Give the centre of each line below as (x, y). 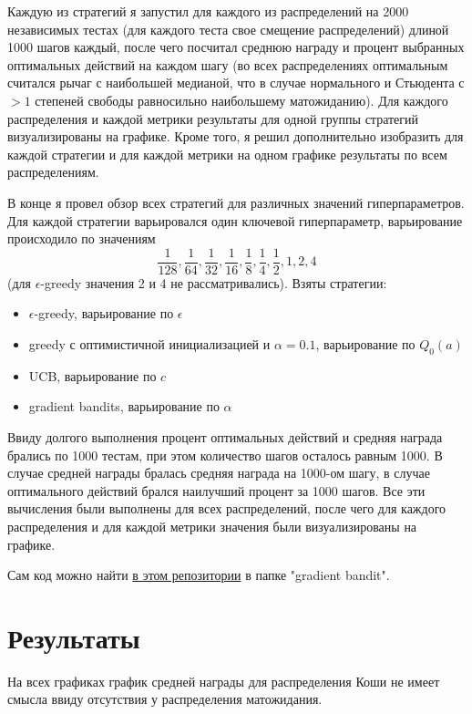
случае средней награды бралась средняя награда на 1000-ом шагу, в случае (219, 473)
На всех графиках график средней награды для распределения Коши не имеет (224, 681)
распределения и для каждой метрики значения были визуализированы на (212, 526)
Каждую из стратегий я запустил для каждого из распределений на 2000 (208, 11)
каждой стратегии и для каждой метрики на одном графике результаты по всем (227, 154)
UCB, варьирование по (92, 375)
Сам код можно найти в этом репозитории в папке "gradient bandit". (199, 575)
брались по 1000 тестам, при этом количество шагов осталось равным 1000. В (225, 455)
